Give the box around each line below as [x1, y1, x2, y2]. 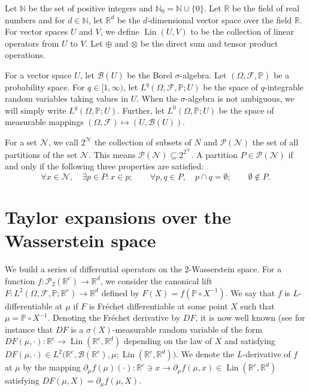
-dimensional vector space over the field [147, 13, 292, 26]
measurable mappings [5, 116, 84, 128]
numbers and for [5, 13, 65, 26]
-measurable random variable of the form [112, 323, 263, 335]
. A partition [191, 148, 238, 160]
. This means [88, 148, 136, 160]
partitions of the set [5, 148, 78, 160]
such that [240, 299, 275, 312]
